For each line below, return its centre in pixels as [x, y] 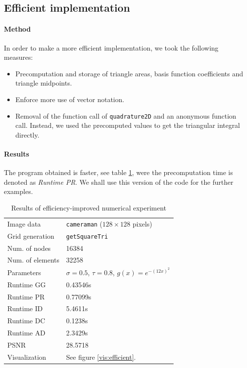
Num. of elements [34, 260]
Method [18, 29]
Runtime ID [25, 308]
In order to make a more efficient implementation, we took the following [111, 47]
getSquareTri [87, 237]
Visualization [27, 357]
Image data [24, 223]
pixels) [142, 223]
